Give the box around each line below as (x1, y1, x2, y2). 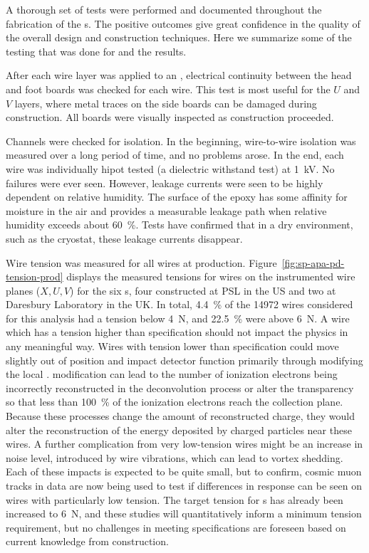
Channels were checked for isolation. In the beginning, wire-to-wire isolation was (6, 133, 356, 148)
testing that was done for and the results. (6, 43, 187, 58)
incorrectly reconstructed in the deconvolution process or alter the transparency (6, 380, 354, 395)
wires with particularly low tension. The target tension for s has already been (6, 492, 343, 507)
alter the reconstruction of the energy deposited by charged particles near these (6, 422, 352, 437)
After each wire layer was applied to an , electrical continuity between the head (6, 68, 352, 83)
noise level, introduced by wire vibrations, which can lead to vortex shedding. (6, 450, 343, 465)
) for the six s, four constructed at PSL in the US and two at (70, 283, 336, 297)
